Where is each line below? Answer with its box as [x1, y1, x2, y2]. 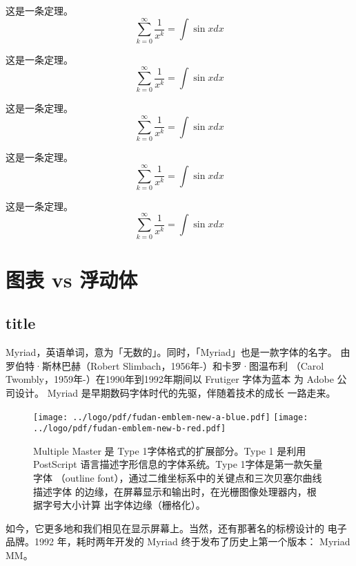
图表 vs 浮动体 [6, 265, 138, 293]
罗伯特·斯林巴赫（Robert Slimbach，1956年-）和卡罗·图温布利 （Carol [6, 358, 324, 372]
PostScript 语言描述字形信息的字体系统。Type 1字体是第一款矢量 [33, 457, 323, 471]
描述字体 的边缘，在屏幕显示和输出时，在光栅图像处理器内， [33, 484, 307, 498]
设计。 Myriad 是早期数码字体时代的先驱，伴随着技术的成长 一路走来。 [14, 385, 336, 399]
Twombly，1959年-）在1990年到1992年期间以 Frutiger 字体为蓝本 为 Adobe [6, 372, 334, 386]
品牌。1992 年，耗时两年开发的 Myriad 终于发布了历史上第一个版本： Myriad [6, 534, 350, 549]
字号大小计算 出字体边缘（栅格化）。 [42, 498, 206, 512]
